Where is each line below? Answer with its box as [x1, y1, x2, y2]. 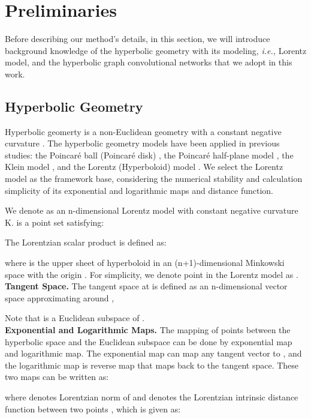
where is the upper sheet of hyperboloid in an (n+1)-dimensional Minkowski [5, 256, 285, 269]
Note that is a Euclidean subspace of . [5, 312, 144, 324]
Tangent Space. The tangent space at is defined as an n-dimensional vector [5, 280, 288, 292]
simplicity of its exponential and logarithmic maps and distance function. [5, 184, 273, 196]
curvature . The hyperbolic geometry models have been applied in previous [5, 137, 280, 149]
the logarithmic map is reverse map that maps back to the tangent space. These [5, 358, 299, 371]
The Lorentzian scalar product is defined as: [5, 236, 167, 249]
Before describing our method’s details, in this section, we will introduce [5, 32, 270, 45]
